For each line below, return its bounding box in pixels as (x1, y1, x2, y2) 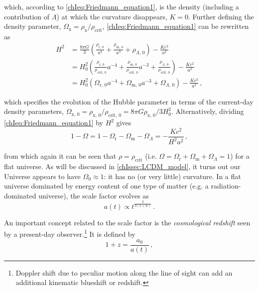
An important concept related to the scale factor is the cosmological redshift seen (4, 217, 251, 227)
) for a (230, 151, 250, 161)
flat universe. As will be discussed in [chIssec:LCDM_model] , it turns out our (4, 161, 241, 171)
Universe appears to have (4, 171, 81, 181)
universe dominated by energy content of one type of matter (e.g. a (4, 181, 209, 191)
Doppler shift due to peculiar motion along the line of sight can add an (15, 267, 233, 278)
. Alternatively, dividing (171, 106, 244, 116)
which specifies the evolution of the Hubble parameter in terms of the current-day (4, 96, 254, 106)
